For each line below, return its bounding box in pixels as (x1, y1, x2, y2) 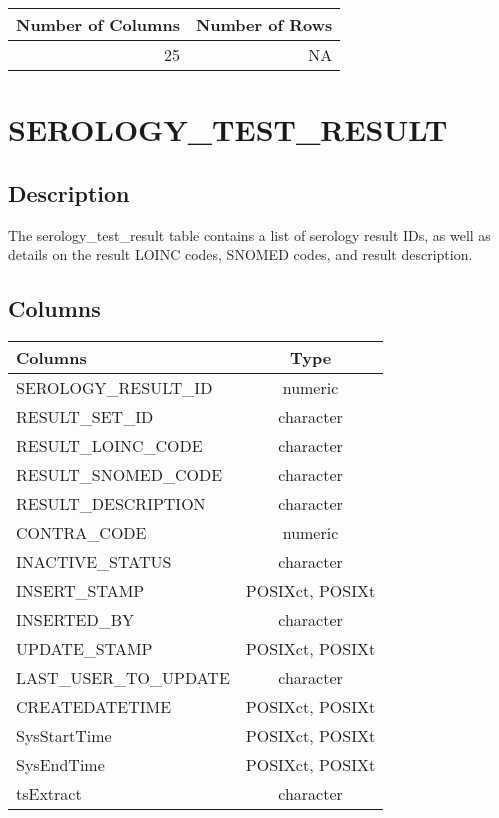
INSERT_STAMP (16, 578, 145, 602)
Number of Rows (195, 13, 333, 36)
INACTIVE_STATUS (16, 549, 172, 573)
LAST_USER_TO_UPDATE (16, 665, 230, 689)
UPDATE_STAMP (16, 636, 153, 660)
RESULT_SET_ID (16, 404, 154, 428)
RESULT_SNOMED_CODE (16, 462, 223, 486)
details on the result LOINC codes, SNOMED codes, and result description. (8, 244, 473, 265)
